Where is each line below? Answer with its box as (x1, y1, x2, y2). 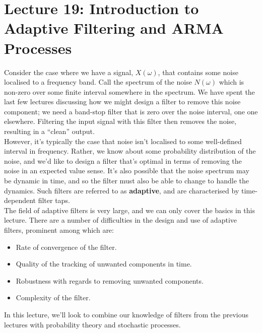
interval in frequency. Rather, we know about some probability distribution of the (4, 146, 256, 156)
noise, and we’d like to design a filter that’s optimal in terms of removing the (4, 155, 242, 166)
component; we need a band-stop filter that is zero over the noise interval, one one (4, 106, 258, 116)
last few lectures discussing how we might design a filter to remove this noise (4, 96, 241, 107)
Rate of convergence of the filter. (16, 241, 117, 252)
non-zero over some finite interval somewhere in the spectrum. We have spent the (4, 86, 255, 97)
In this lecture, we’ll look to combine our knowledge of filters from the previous (4, 309, 248, 319)
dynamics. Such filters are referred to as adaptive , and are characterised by (4, 185, 239, 195)
